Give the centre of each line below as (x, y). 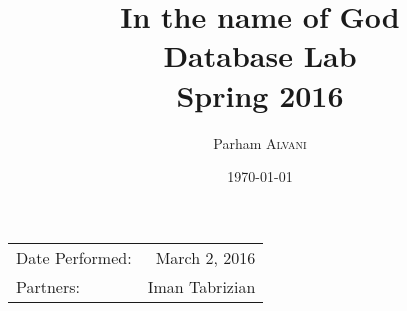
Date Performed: (74, 257)
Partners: (48, 286)
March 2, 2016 (205, 257)
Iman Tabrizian (201, 286)
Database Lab (260, 55)
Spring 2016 (260, 94)
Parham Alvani (260, 142)
